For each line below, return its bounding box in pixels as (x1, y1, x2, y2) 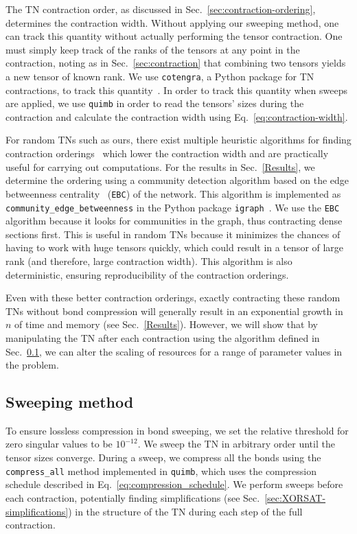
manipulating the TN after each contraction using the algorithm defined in (5, 330, 320, 345)
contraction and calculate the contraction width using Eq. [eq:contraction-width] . (5, 109, 348, 124)
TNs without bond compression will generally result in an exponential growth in (5, 303, 343, 318)
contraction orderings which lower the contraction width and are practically (5, 146, 329, 161)
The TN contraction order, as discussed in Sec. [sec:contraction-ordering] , (5, 2, 316, 16)
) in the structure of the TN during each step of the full (68, 504, 303, 518)
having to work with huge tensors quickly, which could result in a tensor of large (5, 240, 344, 255)
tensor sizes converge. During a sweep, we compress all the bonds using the (5, 450, 321, 465)
